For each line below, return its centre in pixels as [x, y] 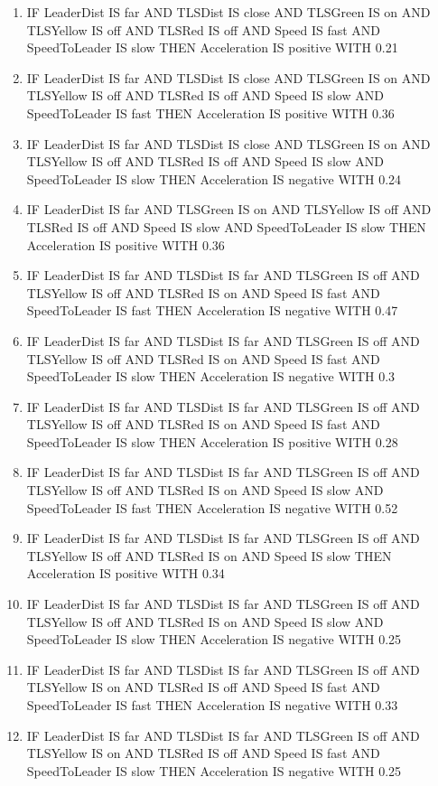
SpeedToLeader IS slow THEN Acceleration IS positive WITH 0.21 [212, 47]
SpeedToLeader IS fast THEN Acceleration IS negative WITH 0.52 [212, 507]
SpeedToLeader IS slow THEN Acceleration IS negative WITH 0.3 [211, 376]
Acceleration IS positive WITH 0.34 [126, 573]
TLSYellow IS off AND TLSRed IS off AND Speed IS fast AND [204, 29]
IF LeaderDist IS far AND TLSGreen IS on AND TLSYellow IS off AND [229, 209]
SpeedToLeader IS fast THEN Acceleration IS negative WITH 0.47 [212, 310]
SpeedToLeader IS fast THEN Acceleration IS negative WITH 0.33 [212, 705]
